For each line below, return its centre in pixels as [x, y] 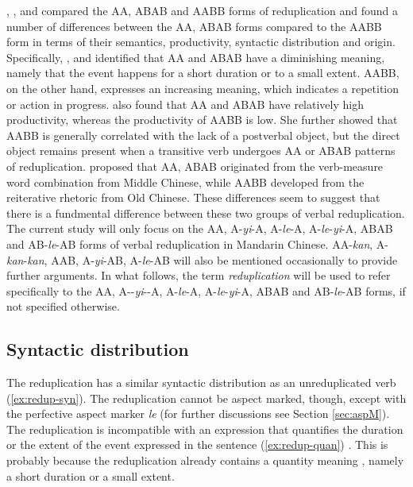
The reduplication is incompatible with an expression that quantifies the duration [205, 429]
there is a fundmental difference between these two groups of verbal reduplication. [206, 213]
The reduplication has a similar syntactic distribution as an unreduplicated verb [201, 383]
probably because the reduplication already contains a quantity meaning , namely [205, 460]
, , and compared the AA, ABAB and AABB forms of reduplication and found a [202, 10]
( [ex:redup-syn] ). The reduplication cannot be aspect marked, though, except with [206, 398]
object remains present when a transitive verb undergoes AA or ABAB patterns [201, 151]
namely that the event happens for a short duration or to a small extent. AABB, [203, 73]
